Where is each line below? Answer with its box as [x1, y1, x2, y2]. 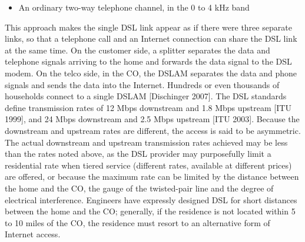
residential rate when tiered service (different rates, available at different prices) [5, 159, 292, 171]
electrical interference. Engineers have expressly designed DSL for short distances [5, 193, 297, 206]
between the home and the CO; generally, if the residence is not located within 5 [5, 205, 296, 217]
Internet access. [5, 228, 61, 240]
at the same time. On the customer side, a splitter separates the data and [5, 43, 270, 56]
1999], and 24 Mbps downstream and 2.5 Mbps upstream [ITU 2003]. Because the [5, 113, 300, 125]
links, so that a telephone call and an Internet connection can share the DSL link [5, 32, 297, 45]
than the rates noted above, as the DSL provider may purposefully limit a [5, 147, 271, 160]
